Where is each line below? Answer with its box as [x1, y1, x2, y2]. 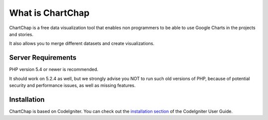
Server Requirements [9, 53, 77, 62]
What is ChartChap [9, 7, 90, 18]
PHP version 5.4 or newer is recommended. [9, 67, 99, 73]
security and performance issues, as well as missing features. [9, 82, 136, 88]
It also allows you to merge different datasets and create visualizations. [9, 40, 155, 46]
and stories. [9, 31, 34, 37]
